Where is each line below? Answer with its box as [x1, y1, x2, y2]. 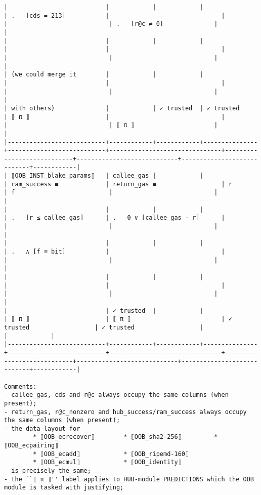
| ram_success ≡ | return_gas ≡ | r [4, 180, 233, 188]
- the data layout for [4, 425, 80, 432]
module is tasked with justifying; [4, 484, 124, 491]
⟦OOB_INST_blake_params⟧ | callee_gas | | [11, 172, 203, 180]
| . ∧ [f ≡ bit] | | [4, 248, 225, 256]
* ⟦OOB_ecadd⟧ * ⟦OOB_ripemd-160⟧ [33, 450, 189, 458]
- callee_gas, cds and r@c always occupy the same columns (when [4, 391, 229, 399]
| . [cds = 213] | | [4, 12, 225, 19]
